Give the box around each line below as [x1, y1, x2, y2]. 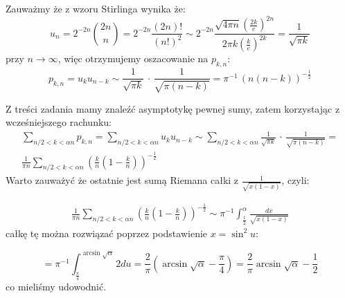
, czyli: [281, 173, 310, 187]
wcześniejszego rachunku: [6, 115, 112, 129]
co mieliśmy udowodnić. [6, 279, 107, 293]
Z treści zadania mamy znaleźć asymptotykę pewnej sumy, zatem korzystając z [6, 101, 340, 115]
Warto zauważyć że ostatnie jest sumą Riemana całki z [6, 173, 239, 187]
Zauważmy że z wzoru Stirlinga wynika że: [6, 1, 186, 15]
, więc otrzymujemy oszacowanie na [57, 51, 209, 66]
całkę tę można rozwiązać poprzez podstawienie [6, 225, 208, 240]
